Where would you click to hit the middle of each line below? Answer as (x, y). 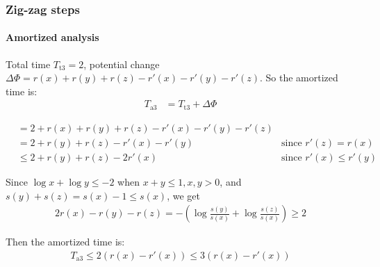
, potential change (122, 64)
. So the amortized (299, 78)
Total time (28, 64)
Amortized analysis (52, 37)
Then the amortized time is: (65, 242)
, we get (183, 195)
